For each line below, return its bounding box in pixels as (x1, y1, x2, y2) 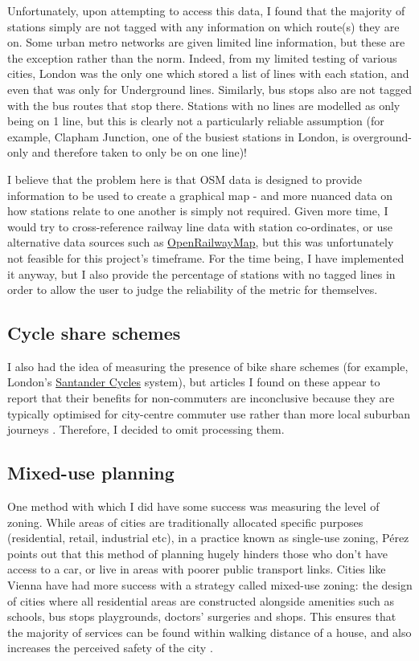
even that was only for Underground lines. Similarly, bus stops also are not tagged (7, 80, 413, 97)
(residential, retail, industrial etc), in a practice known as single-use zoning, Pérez (7, 529, 409, 546)
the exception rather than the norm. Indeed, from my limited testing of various (7, 49, 397, 66)
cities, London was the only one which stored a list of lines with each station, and (7, 65, 409, 82)
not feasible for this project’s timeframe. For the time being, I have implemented (7, 249, 405, 266)
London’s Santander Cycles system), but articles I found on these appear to (7, 373, 380, 390)
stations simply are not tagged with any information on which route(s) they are (7, 18, 400, 35)
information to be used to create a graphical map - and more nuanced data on (7, 186, 392, 203)
